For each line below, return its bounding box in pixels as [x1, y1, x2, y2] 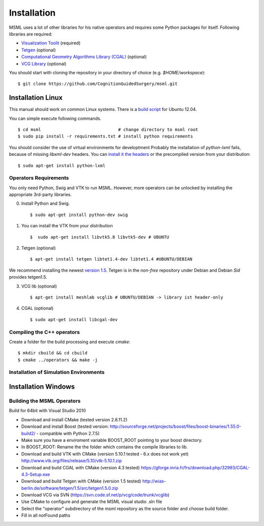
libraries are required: [9, 31, 53, 37]
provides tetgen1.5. [9, 274, 47, 280]
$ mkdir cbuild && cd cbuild [18, 350, 88, 356]
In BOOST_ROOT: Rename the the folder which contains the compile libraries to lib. [21, 444, 188, 450]
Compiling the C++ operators [9, 329, 80, 335]
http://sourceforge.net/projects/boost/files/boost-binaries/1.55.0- [110, 423, 242, 430]
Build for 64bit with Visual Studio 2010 [9, 408, 86, 414]
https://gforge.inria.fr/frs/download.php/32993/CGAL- [141, 464, 250, 470]
